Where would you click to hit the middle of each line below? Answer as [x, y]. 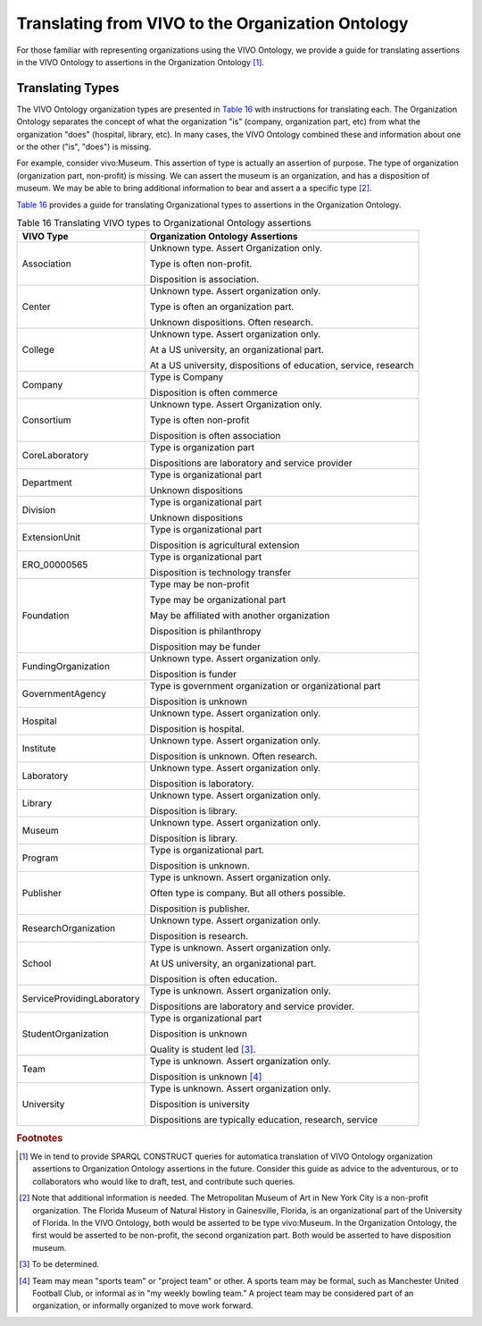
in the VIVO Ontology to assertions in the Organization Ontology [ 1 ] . [141, 62]
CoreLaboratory [55, 456]
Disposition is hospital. [197, 729]
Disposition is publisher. [199, 909]
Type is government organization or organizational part [265, 686]
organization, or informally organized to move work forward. [143, 1305]
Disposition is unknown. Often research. [233, 757]
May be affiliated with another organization [240, 616]
